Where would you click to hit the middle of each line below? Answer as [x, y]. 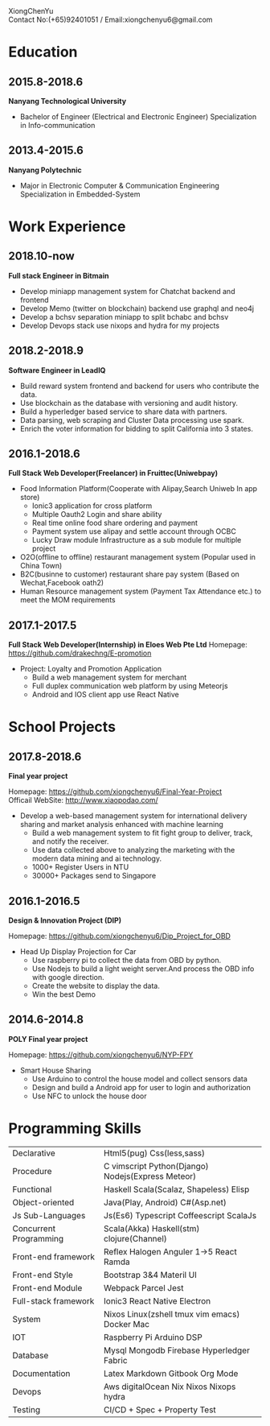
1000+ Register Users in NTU [80, 867]
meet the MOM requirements [67, 600]
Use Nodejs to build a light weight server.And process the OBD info [143, 969]
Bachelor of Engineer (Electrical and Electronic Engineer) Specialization [138, 117]
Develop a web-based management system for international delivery [133, 816]
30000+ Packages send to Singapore [94, 876]
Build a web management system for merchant [109, 677]
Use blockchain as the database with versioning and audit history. [129, 403]
